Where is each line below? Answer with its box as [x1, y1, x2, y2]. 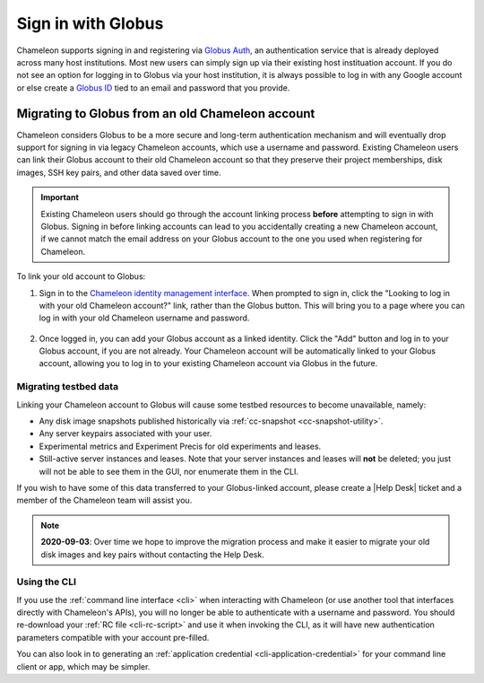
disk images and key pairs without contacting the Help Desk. [40, 548, 264, 560]
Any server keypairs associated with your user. [39, 428, 212, 439]
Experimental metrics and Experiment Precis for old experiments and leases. [39, 441, 322, 451]
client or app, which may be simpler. [16, 661, 151, 672]
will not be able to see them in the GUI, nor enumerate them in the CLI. [39, 466, 299, 477]
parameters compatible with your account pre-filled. [16, 632, 210, 643]
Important [40, 192, 80, 203]
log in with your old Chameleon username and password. [39, 312, 250, 323]
